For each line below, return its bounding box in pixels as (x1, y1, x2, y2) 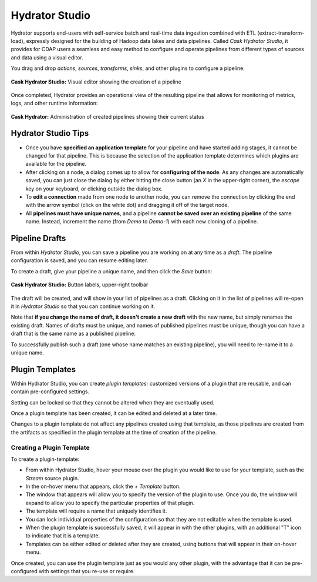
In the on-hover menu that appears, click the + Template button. (25, 483, 181, 490)
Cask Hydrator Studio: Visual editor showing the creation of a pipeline (11, 78, 181, 85)
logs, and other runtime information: (11, 100, 98, 107)
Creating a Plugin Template (11, 443, 90, 451)
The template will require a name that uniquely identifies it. (25, 507, 167, 514)
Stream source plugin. (25, 474, 79, 481)
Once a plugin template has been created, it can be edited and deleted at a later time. (11, 409, 217, 417)
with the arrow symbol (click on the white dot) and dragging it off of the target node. (25, 202, 229, 209)
